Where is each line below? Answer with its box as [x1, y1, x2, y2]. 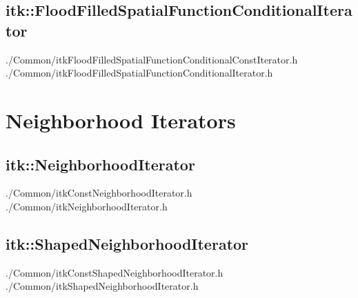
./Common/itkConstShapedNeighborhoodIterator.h [6, 265, 223, 279]
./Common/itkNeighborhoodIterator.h [6, 199, 168, 213]
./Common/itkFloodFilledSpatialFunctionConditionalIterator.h [6, 66, 273, 80]
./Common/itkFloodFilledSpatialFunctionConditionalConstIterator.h [6, 52, 298, 66]
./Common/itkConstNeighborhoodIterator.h [6, 186, 192, 200]
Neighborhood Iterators [6, 106, 236, 134]
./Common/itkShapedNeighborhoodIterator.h [6, 279, 199, 293]
